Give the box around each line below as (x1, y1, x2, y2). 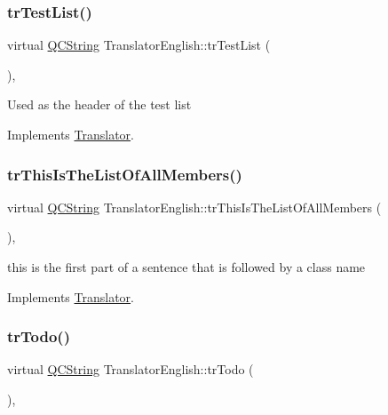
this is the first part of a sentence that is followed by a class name (7, 258, 366, 275)
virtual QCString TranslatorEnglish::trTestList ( (7, 36, 271, 54)
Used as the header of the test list (7, 95, 192, 114)
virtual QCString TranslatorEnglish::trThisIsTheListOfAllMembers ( (7, 197, 382, 216)
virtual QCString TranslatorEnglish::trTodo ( (7, 360, 254, 379)
